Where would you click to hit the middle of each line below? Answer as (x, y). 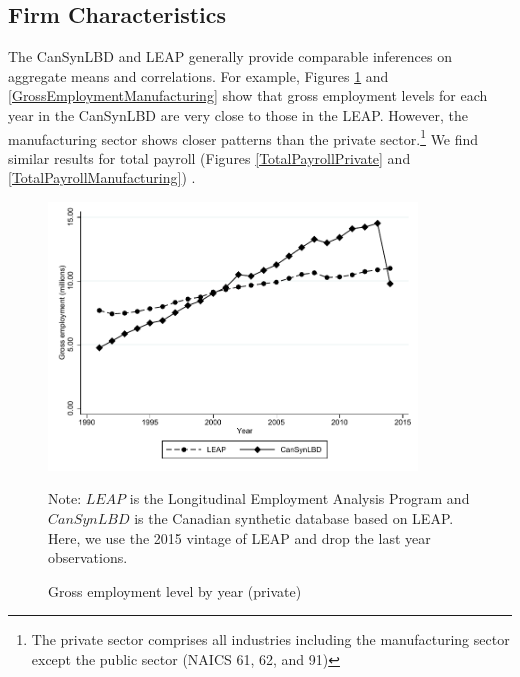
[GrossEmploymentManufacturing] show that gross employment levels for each (248, 95)
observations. (88, 557)
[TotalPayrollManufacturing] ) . (102, 177)
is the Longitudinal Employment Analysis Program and (299, 498)
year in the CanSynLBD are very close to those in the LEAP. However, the (238, 114)
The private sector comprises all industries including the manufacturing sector (270, 639)
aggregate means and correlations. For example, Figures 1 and (198, 75)
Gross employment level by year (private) (175, 590)
